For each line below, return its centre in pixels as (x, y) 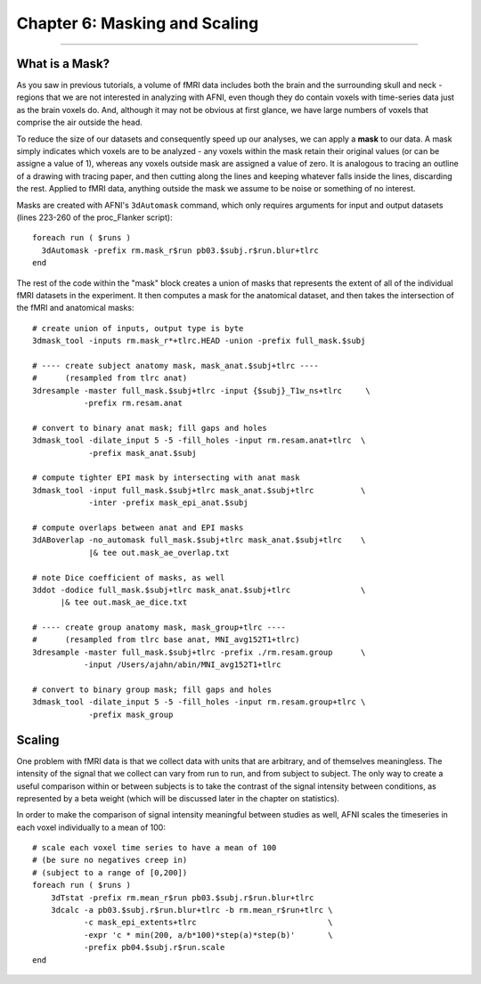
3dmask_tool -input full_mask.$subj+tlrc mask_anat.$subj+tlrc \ (199, 490)
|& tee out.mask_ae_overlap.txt (159, 553)
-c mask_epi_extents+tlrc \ (208, 923)
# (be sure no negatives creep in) (110, 860)
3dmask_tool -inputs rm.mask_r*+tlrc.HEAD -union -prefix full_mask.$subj (199, 341)
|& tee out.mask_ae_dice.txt (124, 602)
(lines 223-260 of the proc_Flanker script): (94, 217)
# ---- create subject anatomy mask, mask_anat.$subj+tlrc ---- (176, 366)
